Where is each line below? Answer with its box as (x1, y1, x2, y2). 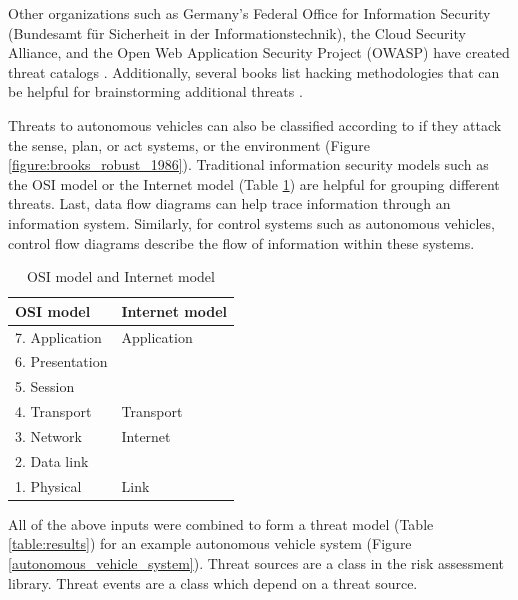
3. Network (15, 425, 82, 446)
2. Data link (15, 450, 89, 471)
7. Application (15, 326, 102, 347)
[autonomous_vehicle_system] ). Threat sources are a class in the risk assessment (8, 552, 505, 573)
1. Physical (15, 475, 82, 496)
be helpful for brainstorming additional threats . (8, 81, 303, 102)
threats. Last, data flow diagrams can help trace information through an (8, 193, 451, 214)
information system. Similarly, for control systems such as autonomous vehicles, (8, 212, 495, 233)
